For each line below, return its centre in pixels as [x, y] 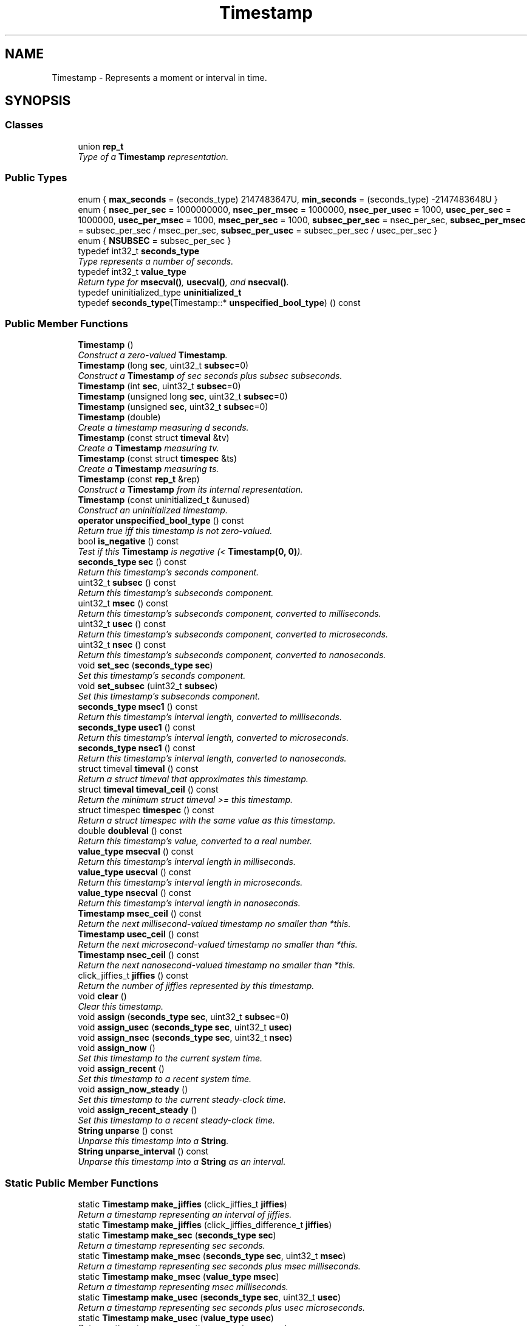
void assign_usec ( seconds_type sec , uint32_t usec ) [185, 1027]
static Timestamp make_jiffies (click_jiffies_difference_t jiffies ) [205, 1225]
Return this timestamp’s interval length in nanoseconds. [189, 903]
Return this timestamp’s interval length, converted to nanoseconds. [212, 758]
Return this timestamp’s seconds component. [169, 572]
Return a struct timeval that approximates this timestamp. [193, 779]
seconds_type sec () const [132, 562]
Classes [24, 125]
